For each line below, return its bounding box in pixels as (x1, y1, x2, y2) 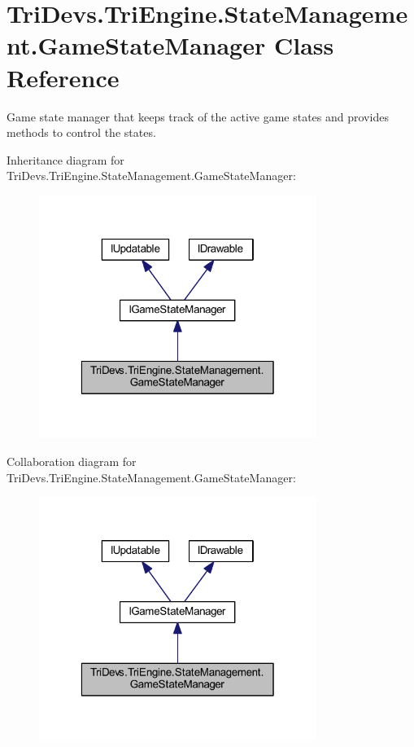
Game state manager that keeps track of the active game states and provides (7, 108, 389, 125)
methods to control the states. (7, 124, 156, 141)
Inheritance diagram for (7, 151, 124, 168)
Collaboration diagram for (7, 452, 137, 469)
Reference (7, 60, 120, 94)
